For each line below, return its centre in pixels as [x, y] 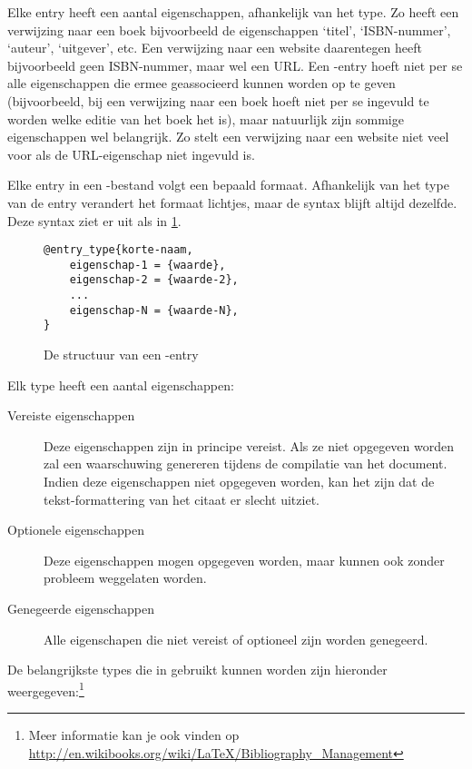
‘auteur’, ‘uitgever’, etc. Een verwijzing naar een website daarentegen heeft [215, 48]
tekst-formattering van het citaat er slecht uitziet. [182, 499]
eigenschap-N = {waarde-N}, [154, 310]
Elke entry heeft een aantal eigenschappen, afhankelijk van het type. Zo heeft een [233, 12]
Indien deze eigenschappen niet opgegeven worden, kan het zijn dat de [239, 482]
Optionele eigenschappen [76, 530]
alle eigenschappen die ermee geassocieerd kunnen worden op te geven [202, 83]
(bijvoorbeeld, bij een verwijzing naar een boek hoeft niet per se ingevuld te [218, 100]
